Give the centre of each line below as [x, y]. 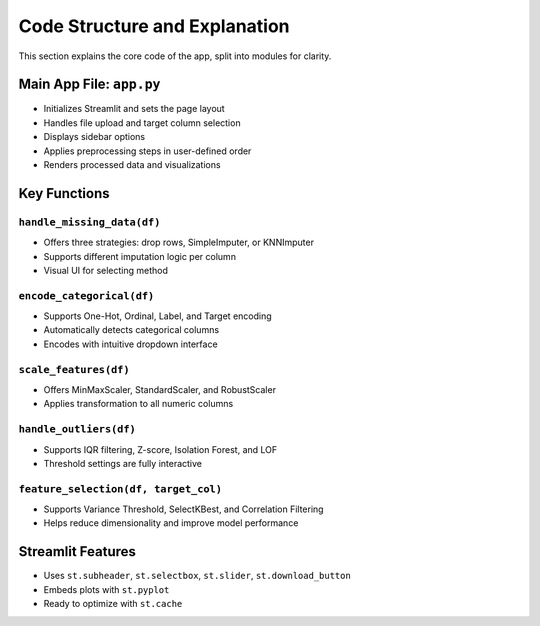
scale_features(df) [74, 369]
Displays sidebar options [94, 137]
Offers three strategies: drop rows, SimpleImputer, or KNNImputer [179, 242]
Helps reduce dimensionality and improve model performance [171, 523]
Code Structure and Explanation [154, 26]
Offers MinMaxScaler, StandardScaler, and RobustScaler [160, 390]
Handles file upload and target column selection [142, 122]
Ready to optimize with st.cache [113, 604]
